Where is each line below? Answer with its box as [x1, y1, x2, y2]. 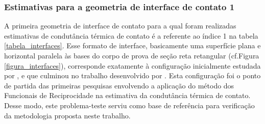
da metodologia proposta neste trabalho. [4, 110, 131, 120]
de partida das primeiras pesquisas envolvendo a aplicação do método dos [4, 80, 234, 90]
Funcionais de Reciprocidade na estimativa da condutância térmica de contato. [4, 90, 251, 101]
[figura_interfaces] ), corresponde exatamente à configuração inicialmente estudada [4, 60, 261, 71]
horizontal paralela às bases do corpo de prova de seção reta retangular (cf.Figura [4, 50, 259, 60]
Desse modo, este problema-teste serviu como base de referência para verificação [4, 100, 255, 110]
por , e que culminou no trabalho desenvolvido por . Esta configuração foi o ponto [4, 70, 261, 81]
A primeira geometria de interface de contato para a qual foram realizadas [4, 20, 236, 31]
